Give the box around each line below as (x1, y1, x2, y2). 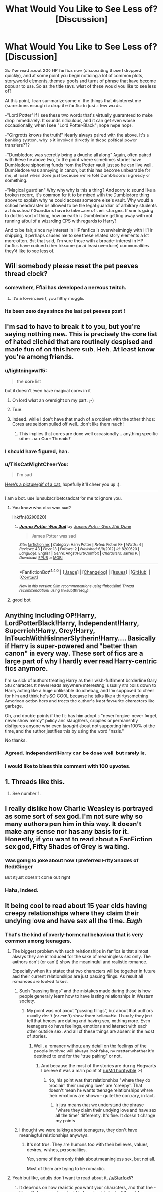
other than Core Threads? (19, 436, 71, 442)
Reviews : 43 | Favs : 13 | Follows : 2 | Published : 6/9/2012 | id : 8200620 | (19, 547, 140, 552)
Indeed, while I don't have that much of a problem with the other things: (12, 416, 155, 422)
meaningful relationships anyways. (19, 1132, 89, 1138)
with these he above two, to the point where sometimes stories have (5, 157, 142, 162)
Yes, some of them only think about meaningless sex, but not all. (26, 1156, 156, 1162)
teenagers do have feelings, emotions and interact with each (26, 1023, 148, 1029)
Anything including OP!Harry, (5, 611, 96, 619)
